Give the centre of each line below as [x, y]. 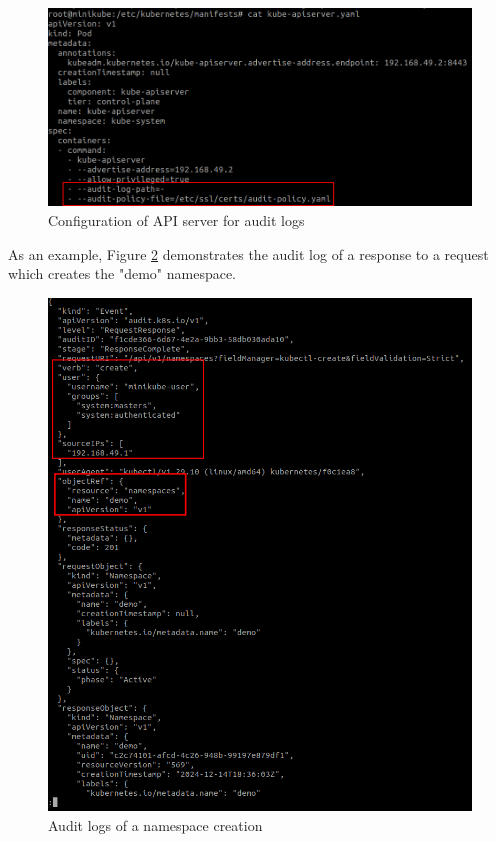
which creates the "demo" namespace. [122, 273]
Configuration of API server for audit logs [176, 220]
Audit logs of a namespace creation [155, 824]
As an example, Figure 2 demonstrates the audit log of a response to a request [248, 253]
